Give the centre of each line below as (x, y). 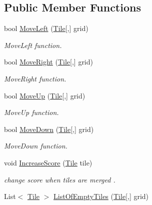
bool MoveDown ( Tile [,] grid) (49, 129)
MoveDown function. (36, 146)
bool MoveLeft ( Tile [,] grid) (46, 28)
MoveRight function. (35, 78)
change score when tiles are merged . (60, 179)
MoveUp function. (31, 112)
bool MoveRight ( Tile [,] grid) (48, 62)
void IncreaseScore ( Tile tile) (48, 162)
